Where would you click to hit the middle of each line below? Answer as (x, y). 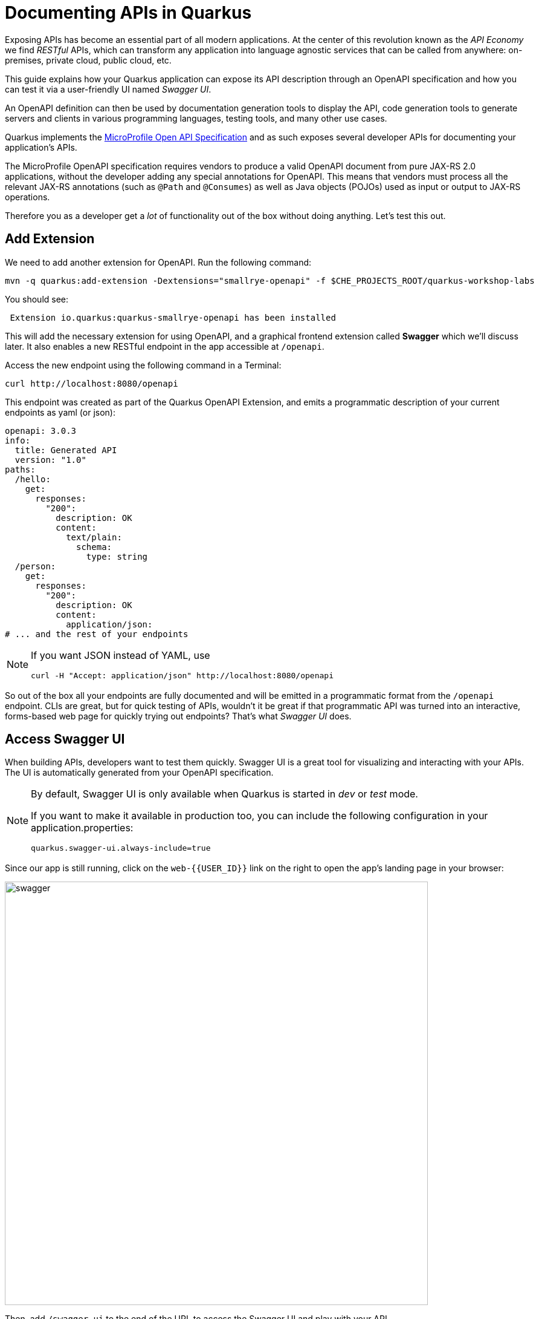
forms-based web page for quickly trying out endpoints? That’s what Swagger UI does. (178, 716)
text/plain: (94, 537)
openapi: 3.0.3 (41, 430)
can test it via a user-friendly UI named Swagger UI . (108, 89)
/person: (35, 566)
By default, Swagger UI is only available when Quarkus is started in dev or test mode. (224, 794)
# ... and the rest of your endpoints (97, 634)
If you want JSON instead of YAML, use (121, 655)
